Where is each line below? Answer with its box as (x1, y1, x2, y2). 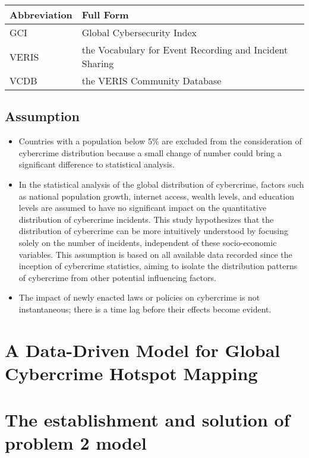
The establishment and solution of (5, 408, 290, 432)
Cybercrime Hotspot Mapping (5, 361, 258, 385)
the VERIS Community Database (81, 74, 222, 87)
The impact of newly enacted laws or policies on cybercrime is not (18, 291, 260, 304)
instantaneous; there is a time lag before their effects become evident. (18, 302, 272, 315)
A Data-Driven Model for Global (5, 337, 280, 362)
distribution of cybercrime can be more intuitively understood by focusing (18, 225, 288, 237)
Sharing (81, 56, 114, 70)
